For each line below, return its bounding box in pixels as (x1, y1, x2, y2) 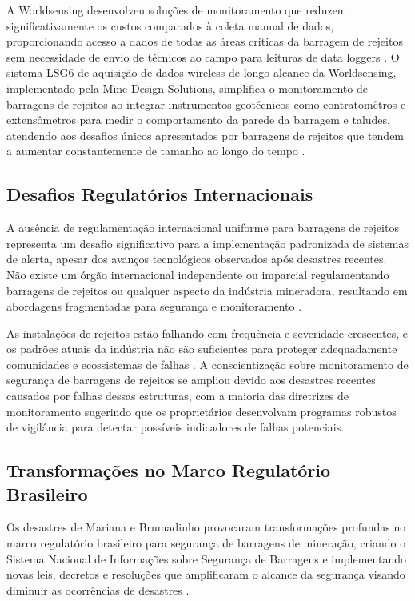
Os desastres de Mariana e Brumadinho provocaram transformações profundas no (6, 519, 406, 535)
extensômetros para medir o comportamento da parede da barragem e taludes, (6, 111, 390, 128)
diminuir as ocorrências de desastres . (6, 581, 190, 598)
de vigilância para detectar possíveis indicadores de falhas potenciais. (6, 419, 345, 435)
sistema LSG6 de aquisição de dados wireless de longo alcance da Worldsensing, (6, 64, 397, 81)
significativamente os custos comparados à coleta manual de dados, (6, 17, 334, 34)
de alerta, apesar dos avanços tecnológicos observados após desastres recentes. (6, 250, 387, 267)
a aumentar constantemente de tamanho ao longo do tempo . (6, 142, 305, 159)
